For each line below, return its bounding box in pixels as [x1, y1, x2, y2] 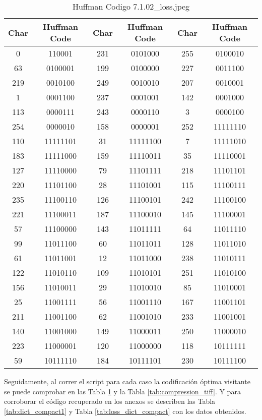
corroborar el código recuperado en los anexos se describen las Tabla [4, 396, 216, 406]
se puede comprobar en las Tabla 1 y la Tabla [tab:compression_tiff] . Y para [4, 386, 241, 396]
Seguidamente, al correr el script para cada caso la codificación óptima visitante [4, 376, 250, 386]
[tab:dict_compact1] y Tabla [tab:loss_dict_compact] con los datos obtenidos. [4, 405, 246, 416]
